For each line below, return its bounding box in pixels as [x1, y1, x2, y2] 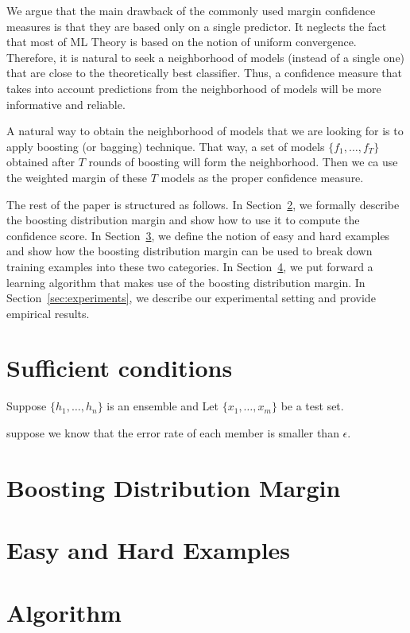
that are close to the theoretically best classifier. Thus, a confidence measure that [6, 64, 402, 81]
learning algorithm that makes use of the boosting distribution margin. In [6, 274, 366, 290]
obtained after [6, 153, 75, 170]
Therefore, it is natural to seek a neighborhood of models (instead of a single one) [6, 49, 405, 65]
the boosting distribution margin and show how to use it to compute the [6, 212, 360, 228]
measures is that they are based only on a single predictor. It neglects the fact [6, 17, 387, 34]
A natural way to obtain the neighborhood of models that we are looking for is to [6, 122, 404, 139]
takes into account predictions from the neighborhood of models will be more [6, 80, 381, 96]
